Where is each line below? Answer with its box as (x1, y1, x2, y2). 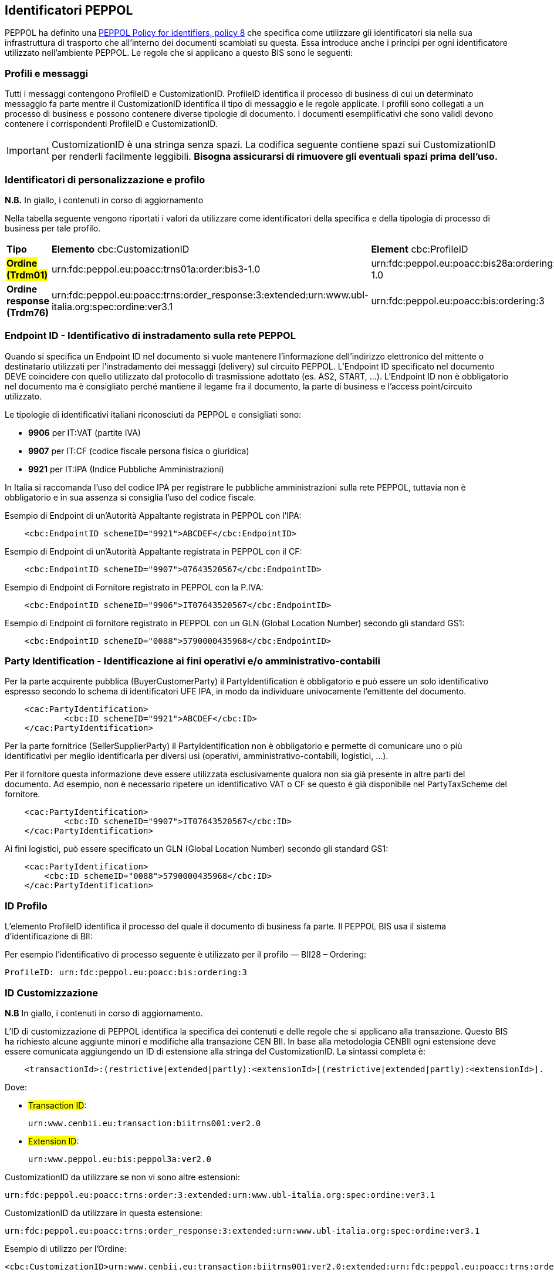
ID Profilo (5, 899, 48, 912)
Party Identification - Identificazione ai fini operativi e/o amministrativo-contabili (5, 655, 380, 667)
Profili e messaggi (5, 67, 88, 79)
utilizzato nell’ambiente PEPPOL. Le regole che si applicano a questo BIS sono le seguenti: (5, 48, 353, 58)
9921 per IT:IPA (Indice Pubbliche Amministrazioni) (28, 464, 224, 474)
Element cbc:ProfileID (371, 243, 468, 255)
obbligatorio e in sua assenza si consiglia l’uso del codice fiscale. (5, 492, 256, 502)
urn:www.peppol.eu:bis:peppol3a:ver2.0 (28, 1154, 211, 1164)
